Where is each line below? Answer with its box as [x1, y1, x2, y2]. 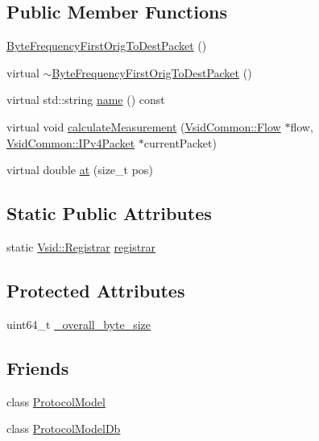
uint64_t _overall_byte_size [6, 315, 151, 332]
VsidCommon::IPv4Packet [6, 134, 135, 151]
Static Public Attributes [6, 201, 212, 226]
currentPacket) [143, 134, 217, 151]
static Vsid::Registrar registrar [6, 238, 156, 255]
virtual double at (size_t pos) [6, 161, 153, 178]
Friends [6, 355, 69, 380]
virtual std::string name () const [6, 91, 165, 108]
